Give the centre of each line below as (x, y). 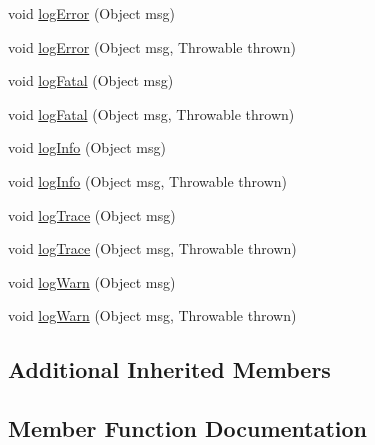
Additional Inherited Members (169, 369)
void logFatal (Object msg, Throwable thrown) (151, 113)
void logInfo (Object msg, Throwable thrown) (148, 180)
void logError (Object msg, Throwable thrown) (152, 46)
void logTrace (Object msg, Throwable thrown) (152, 248)
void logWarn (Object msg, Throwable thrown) (152, 315)
